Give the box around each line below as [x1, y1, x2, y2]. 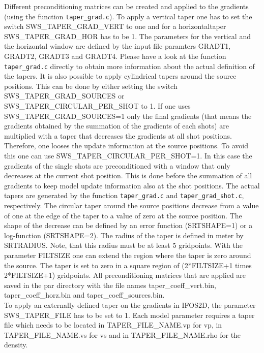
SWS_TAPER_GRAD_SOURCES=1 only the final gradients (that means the [4, 110, 252, 121]
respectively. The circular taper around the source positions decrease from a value [4, 200, 259, 211]
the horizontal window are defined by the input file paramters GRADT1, [4, 41, 231, 51]
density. [4, 339, 28, 350]
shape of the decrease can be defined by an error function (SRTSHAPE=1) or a [4, 220, 253, 231]
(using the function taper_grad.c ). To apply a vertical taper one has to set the [4, 11, 252, 21]
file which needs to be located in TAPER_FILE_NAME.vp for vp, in [4, 319, 222, 330]
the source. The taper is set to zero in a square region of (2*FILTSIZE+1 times [4, 260, 252, 270]
